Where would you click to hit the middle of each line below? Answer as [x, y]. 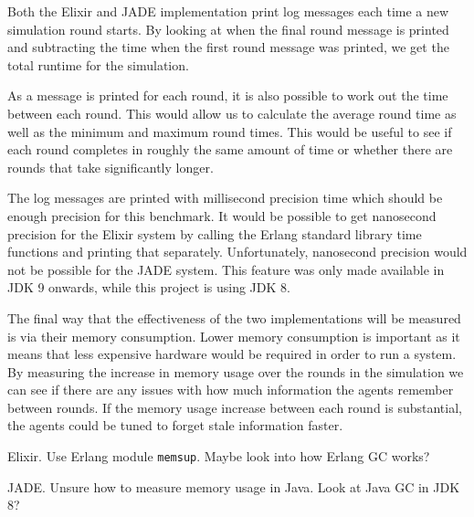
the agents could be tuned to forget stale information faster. [175, 425]
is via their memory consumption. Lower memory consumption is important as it [234, 336]
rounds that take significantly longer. [111, 167]
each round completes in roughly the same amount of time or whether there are [230, 149]
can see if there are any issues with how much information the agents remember [231, 390]
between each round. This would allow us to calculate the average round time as [232, 113]
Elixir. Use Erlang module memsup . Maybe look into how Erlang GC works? [219, 456]
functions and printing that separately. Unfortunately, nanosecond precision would [237, 252]
